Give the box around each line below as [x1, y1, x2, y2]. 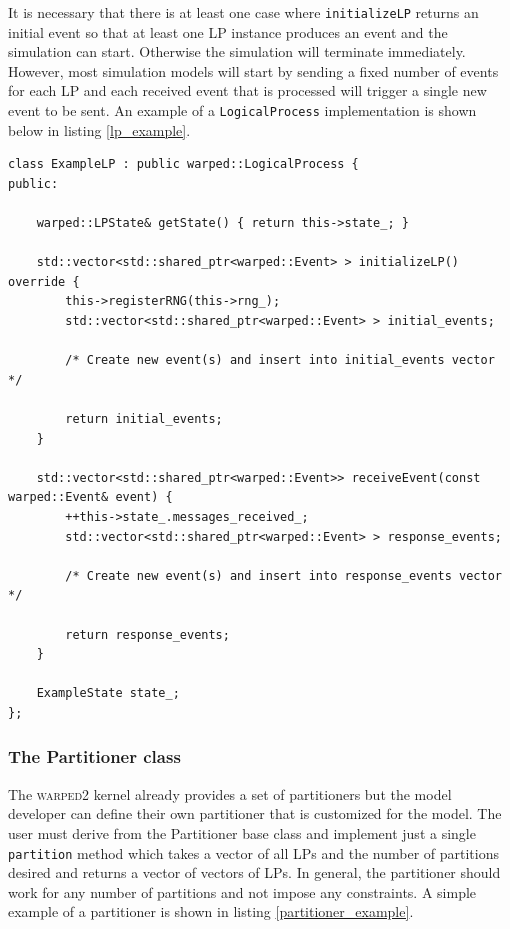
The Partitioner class [8, 744, 181, 769]
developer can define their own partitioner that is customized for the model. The [8, 803, 502, 824]
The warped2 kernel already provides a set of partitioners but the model [8, 783, 452, 804]
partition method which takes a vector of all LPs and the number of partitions [8, 842, 500, 863]
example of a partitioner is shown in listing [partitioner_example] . [8, 901, 414, 922]
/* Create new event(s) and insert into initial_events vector [65, 353, 495, 368]
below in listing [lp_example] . [8, 119, 191, 140]
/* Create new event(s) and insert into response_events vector [65, 568, 502, 583]
